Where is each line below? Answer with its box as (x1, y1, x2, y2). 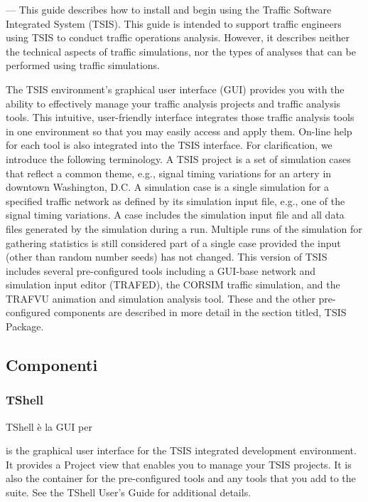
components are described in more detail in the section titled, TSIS (53, 305, 347, 320)
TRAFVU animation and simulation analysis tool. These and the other (6, 291, 315, 305)
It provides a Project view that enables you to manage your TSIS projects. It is (6, 456, 352, 471)
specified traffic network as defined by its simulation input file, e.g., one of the (6, 193, 345, 208)
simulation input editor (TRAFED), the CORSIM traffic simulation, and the (6, 277, 340, 292)
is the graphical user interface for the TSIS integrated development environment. (6, 443, 357, 458)
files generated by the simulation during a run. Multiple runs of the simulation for (6, 221, 362, 236)
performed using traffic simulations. (6, 58, 160, 73)
